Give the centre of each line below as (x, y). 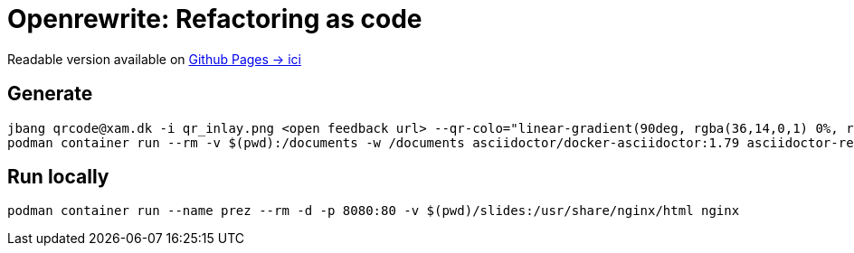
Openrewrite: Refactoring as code (215, 19)
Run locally (58, 177)
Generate (50, 94)
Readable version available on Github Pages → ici (154, 59)
